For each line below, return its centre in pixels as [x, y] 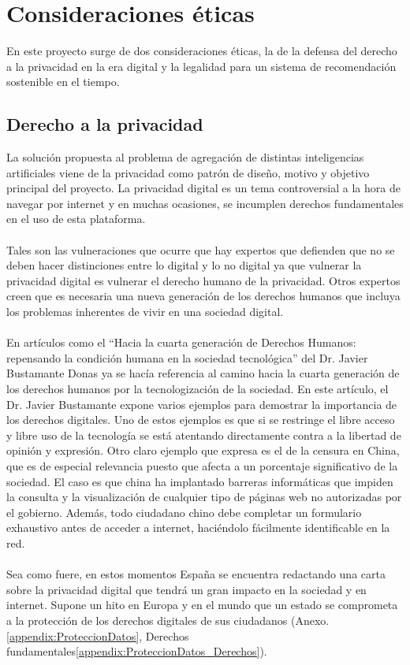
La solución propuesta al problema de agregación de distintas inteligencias [185, 157]
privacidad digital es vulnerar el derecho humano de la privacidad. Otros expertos [203, 280]
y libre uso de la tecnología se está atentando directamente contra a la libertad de [204, 435]
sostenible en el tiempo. [63, 82]
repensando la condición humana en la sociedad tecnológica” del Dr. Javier [187, 357]
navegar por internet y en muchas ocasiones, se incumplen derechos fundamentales [205, 203]
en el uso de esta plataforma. [76, 219]
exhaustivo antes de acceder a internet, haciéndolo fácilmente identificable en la [198, 528]
